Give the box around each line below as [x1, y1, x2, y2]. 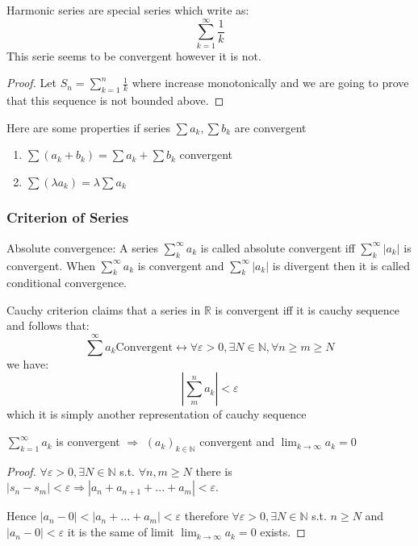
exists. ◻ [260, 523, 306, 540]
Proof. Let [6, 74, 56, 91]
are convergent [234, 119, 307, 135]
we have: [6, 355, 49, 372]
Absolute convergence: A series [6, 239, 159, 256]
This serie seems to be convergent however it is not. [6, 47, 261, 64]
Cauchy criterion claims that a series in [6, 301, 201, 318]
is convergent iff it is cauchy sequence [215, 301, 400, 318]
